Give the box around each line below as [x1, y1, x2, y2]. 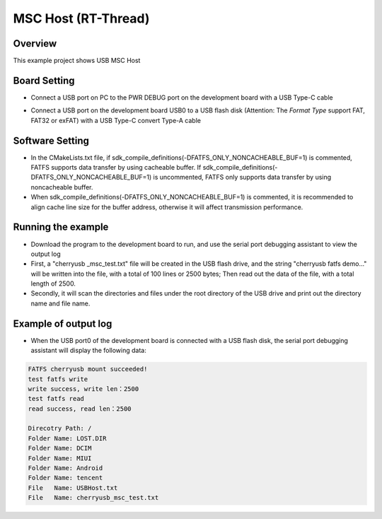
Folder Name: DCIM [28, 444, 92, 453]
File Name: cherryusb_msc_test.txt [28, 494, 159, 502]
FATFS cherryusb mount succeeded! [28, 365, 148, 373]
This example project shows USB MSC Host [13, 57, 141, 65]
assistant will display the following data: [30, 346, 146, 355]
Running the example [13, 221, 109, 233]
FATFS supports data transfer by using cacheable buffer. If [30, 163, 202, 172]
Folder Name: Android [28, 464, 103, 472]
